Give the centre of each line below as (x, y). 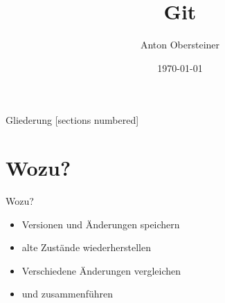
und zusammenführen (67, 294)
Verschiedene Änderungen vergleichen (101, 270)
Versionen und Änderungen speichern (101, 224)
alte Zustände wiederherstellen (86, 247)
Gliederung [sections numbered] (72, 120)
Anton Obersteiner (180, 45)
